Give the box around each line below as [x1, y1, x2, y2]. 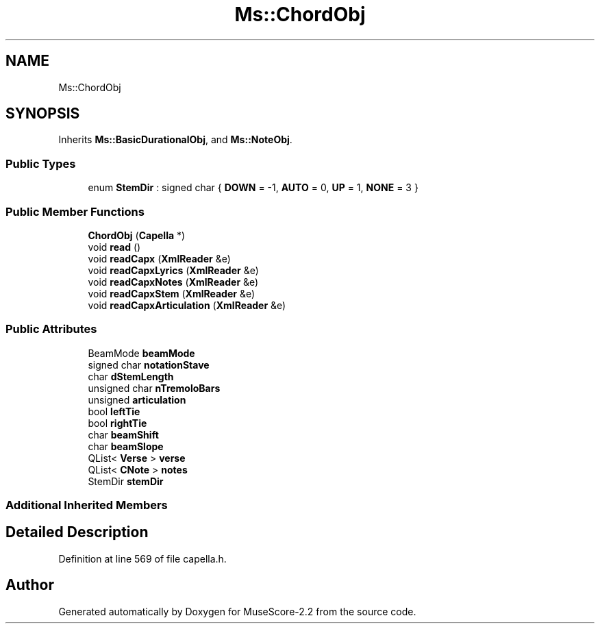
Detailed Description [5, 523, 149, 541]
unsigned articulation [88, 393, 186, 406]
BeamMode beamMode [88, 347, 195, 359]
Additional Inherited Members [5, 498, 168, 513]
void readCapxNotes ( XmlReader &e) [88, 275, 259, 288]
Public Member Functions [5, 204, 145, 219]
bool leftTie [88, 405, 140, 417]
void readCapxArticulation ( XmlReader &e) [88, 299, 286, 311]
